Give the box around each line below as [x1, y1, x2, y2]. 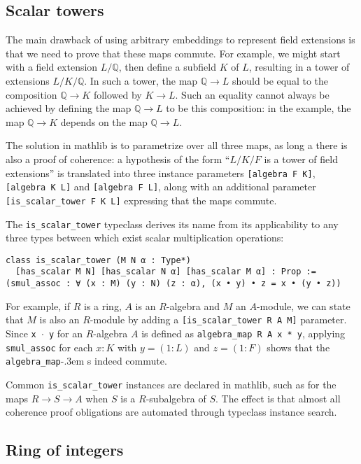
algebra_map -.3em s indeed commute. [6, 353, 167, 368]
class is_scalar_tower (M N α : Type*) [6, 255, 191, 265]
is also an [39, 312, 80, 327]
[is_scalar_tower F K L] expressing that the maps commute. [6, 192, 277, 207]
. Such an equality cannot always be [175, 87, 330, 101]
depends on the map [60, 114, 148, 129]
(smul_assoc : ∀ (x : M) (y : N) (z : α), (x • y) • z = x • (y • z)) [6, 279, 341, 289]
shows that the [267, 339, 330, 354]
